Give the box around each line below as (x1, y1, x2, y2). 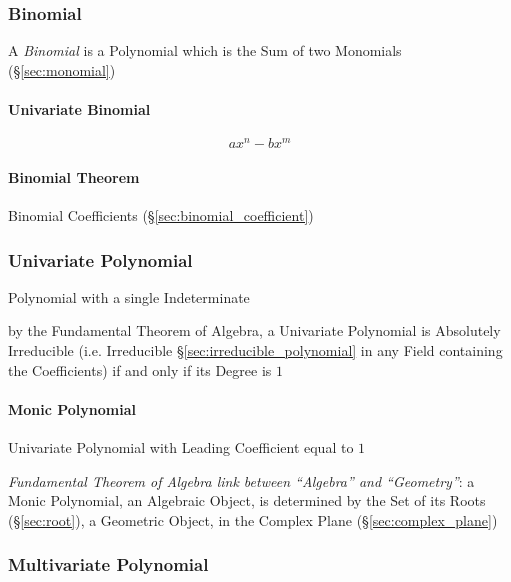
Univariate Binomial (8, 99, 151, 119)
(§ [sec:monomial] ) (8, 59, 116, 80)
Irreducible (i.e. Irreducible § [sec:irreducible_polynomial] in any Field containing (8, 340, 503, 361)
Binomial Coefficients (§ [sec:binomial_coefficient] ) (8, 205, 314, 226)
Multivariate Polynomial (8, 552, 209, 577)
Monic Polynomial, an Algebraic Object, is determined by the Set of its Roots (8, 490, 486, 511)
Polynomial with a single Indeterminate (8, 286, 250, 307)
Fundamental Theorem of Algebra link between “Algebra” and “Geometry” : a (8, 470, 475, 491)
